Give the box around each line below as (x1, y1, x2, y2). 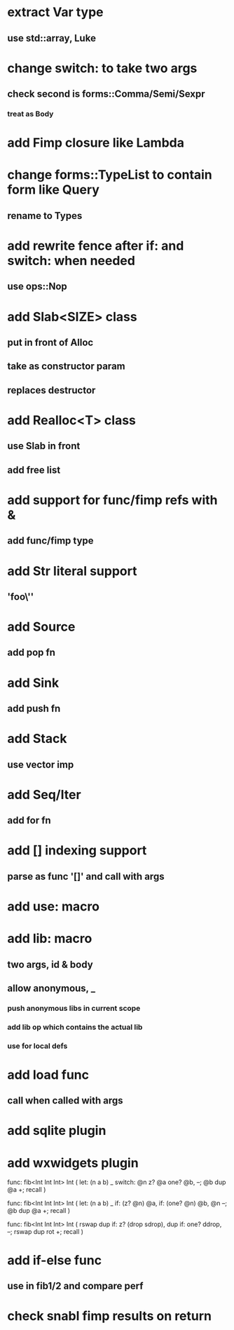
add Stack (7, 731, 67, 747)
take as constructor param (7, 361, 125, 372)
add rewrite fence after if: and (7, 238, 184, 254)
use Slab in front (7, 440, 81, 452)
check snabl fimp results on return (7, 1308, 212, 1324)
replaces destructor (7, 384, 96, 396)
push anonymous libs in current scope (7, 1003, 141, 1013)
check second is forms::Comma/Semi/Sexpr (7, 88, 205, 100)
